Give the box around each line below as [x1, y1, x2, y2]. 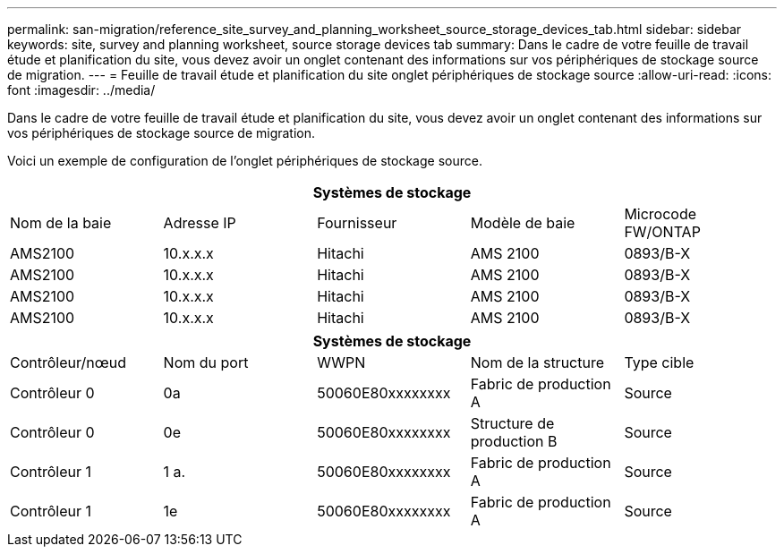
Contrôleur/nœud [10, 354, 126, 371]
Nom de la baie [10, 214, 112, 232]
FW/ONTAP [624, 223, 701, 241]
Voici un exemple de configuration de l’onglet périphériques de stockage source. [7, 153, 482, 168]
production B [470, 432, 558, 450]
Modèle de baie [470, 214, 575, 232]
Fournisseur [317, 214, 397, 232]
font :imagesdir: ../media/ [7, 82, 156, 98]
